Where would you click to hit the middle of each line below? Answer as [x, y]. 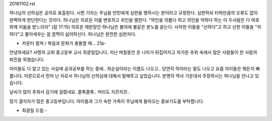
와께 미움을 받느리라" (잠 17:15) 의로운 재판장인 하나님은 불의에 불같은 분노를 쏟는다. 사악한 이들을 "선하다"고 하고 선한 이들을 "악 [135, 27]
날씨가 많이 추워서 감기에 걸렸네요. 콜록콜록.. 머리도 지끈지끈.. [70, 92]
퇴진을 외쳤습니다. [27, 59]
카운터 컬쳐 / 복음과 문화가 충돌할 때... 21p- [64, 43]
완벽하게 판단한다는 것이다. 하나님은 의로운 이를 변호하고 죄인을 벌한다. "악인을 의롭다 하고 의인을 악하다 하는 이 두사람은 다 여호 [134, 20]
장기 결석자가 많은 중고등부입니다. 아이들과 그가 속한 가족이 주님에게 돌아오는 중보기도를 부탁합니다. [107, 101]
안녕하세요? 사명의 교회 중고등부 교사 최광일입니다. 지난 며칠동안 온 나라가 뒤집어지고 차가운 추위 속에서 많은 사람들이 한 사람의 [133, 52]
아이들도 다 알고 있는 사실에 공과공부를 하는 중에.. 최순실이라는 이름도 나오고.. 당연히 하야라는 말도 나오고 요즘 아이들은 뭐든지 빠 [135, 69]
